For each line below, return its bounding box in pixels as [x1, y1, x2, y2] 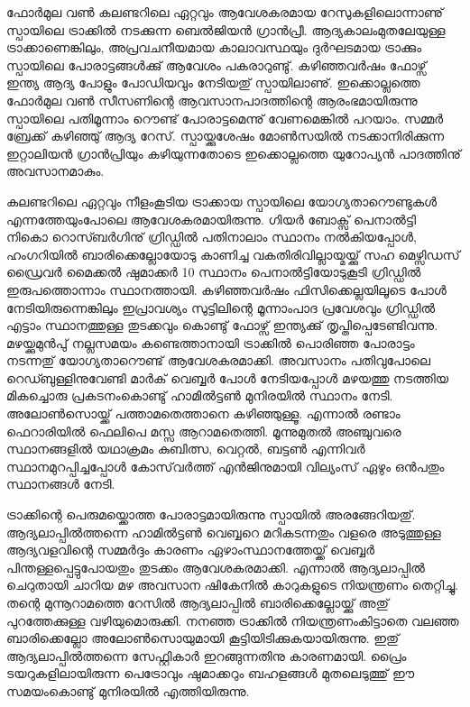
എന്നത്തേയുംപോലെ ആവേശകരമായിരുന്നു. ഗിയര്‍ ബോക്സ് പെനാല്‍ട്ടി [6, 209, 417, 228]
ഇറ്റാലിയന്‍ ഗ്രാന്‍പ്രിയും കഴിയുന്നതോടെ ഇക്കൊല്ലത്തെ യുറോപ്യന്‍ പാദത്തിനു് [6, 143, 461, 162]
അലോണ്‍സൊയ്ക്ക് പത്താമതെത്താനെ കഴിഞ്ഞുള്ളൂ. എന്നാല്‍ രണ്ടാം [6, 404, 401, 423]
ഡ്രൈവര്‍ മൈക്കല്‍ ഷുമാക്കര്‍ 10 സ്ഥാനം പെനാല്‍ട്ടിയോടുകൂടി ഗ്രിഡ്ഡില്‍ [6, 262, 421, 281]
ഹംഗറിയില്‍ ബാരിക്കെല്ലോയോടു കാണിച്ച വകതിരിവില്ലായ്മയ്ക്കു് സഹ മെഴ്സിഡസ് [6, 244, 460, 263]
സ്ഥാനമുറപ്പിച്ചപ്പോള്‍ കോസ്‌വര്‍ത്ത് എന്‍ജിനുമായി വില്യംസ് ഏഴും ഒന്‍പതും [6, 456, 445, 475]
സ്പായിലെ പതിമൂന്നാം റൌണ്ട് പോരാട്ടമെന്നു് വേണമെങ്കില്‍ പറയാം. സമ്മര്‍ [6, 108, 444, 127]
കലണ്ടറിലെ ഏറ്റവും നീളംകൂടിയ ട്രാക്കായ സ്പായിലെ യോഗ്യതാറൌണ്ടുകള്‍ [6, 191, 438, 210]
